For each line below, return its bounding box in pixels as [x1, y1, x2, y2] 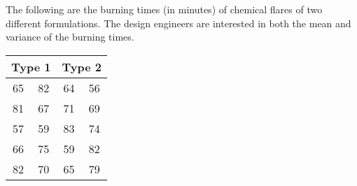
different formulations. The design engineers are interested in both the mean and [6, 15, 351, 30]
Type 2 [62, 58, 101, 75]
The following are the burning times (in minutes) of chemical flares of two [6, 2, 323, 16]
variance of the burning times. [6, 29, 134, 44]
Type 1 [11, 58, 51, 75]
